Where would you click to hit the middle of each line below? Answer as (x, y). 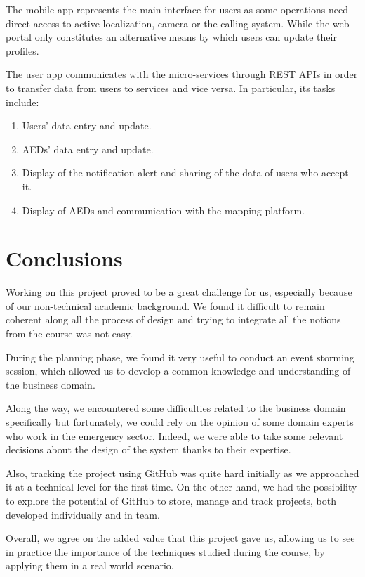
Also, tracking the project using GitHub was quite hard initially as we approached (182, 473)
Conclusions (64, 258)
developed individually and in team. (83, 514)
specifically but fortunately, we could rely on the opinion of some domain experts (180, 422)
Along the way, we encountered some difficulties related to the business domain (176, 408)
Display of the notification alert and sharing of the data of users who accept (185, 173)
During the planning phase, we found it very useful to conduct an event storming (180, 357)
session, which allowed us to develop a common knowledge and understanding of (178, 371)
